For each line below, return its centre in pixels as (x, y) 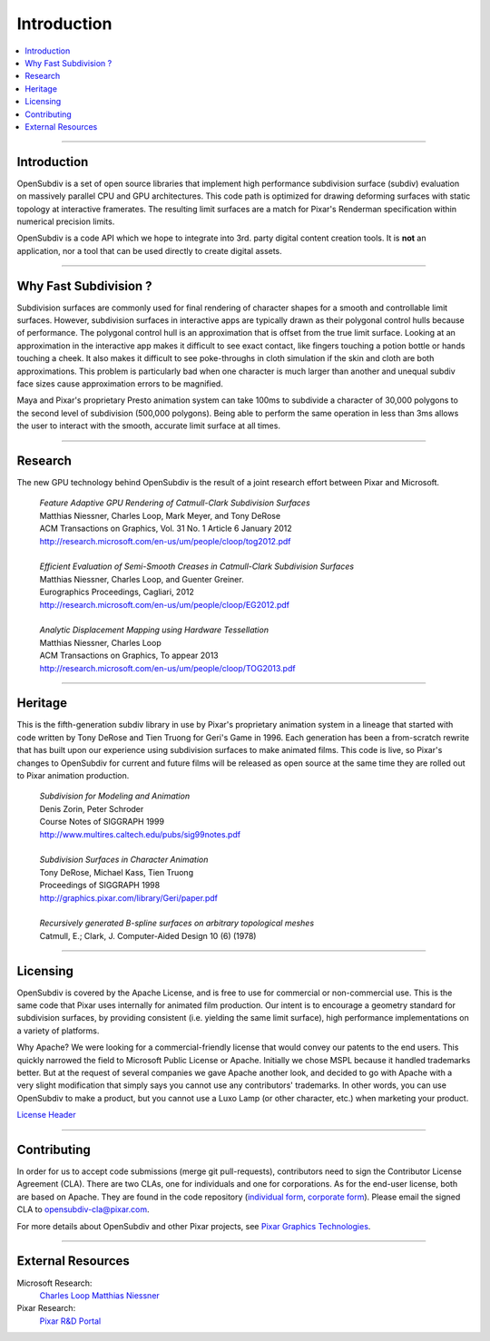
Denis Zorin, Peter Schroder (92, 808)
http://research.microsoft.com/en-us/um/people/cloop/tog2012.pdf (165, 541)
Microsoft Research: (54, 1283)
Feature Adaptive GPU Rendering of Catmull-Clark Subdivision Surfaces (175, 503)
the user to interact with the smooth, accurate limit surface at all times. (149, 426)
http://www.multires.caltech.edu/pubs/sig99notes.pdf (140, 834)
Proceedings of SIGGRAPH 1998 (100, 886)
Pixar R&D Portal (70, 1321)
